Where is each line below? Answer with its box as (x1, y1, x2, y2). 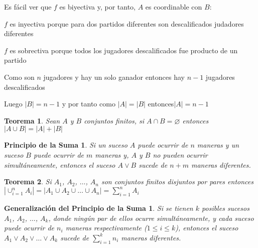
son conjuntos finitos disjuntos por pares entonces (101, 176, 253, 187)
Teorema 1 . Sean (4, 115, 60, 126)
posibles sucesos (202, 203, 249, 213)
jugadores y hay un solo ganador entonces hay (43, 71, 185, 82)
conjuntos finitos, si (84, 115, 145, 126)
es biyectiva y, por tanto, (59, 2, 136, 12)
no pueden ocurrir (153, 149, 208, 160)
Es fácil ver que (4, 2, 52, 12)
